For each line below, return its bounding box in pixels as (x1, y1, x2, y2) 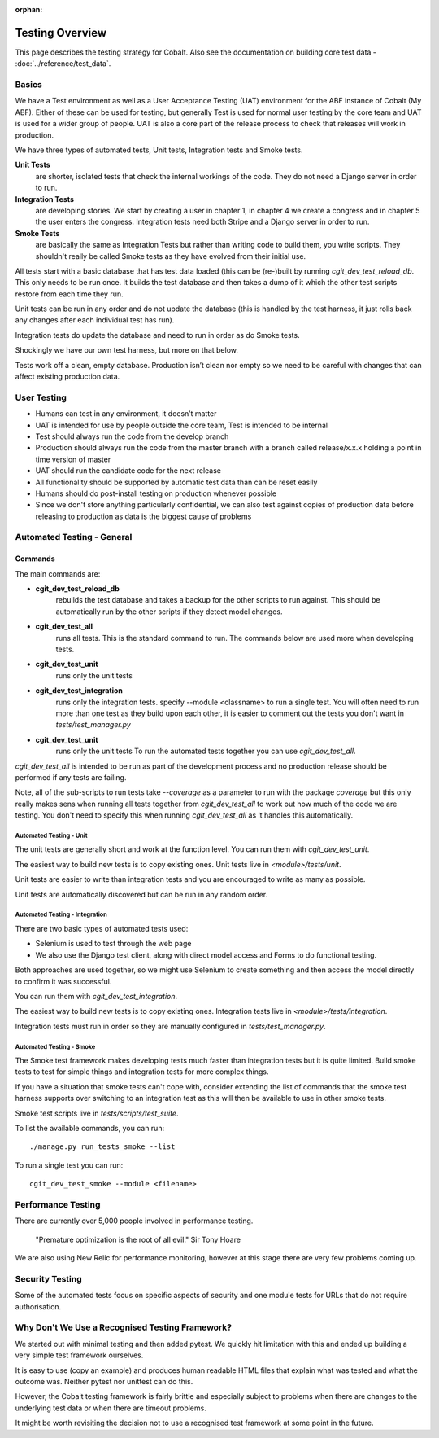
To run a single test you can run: (15, 1160, 124, 1170)
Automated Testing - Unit (15, 831, 88, 840)
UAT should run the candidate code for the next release (35, 466, 222, 476)
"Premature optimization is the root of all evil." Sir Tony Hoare (35, 1234, 241, 1244)
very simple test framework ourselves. (15, 1350, 144, 1360)
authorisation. (15, 1301, 62, 1311)
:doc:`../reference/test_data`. (15, 59, 111, 68)
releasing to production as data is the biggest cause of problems (35, 511, 252, 521)
